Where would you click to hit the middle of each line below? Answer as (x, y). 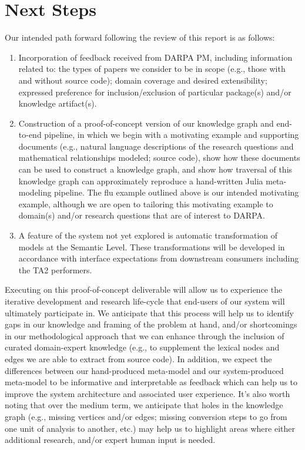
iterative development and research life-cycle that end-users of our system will (145, 301)
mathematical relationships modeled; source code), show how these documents (159, 158)
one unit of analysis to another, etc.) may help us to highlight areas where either (150, 428)
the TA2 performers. (55, 269)
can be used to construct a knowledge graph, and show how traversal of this (155, 169)
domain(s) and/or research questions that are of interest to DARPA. (142, 215)
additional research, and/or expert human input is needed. (110, 440)
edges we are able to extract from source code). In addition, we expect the (138, 358)
